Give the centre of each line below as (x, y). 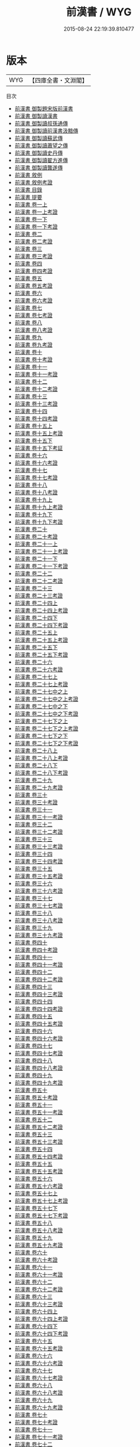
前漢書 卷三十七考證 (39, 905)
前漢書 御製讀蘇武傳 (39, 138)
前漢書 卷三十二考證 (39, 832)
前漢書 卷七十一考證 (39, 1437)
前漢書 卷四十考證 (36, 950)
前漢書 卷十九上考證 (39, 507)
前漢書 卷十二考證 (36, 389)
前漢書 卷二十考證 (36, 536)
